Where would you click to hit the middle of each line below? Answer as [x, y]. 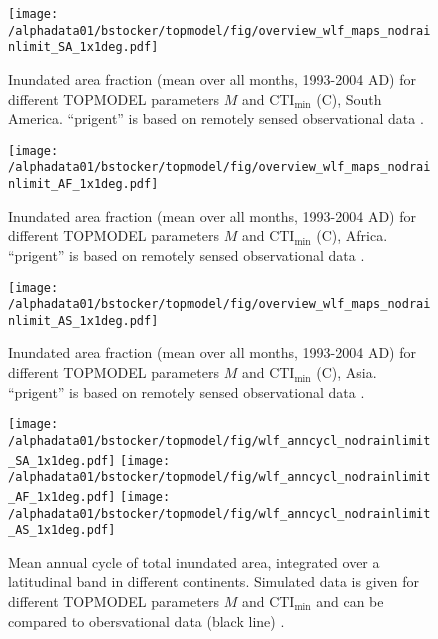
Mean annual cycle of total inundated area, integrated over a [194, 561]
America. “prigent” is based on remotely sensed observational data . [216, 118]
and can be [350, 601]
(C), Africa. [352, 235]
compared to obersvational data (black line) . [146, 620]
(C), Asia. [346, 372]
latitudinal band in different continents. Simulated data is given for [213, 581]
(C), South [349, 98]
